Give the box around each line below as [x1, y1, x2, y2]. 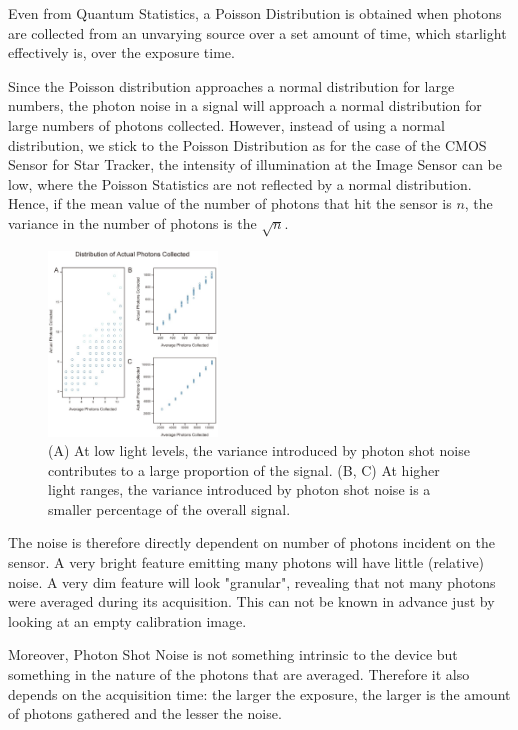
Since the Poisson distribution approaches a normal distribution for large [8, 75, 455, 96]
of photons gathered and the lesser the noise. [8, 703, 282, 724]
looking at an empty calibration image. [8, 610, 247, 631]
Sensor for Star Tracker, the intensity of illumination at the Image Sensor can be [8, 154, 502, 175]
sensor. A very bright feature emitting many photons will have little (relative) [8, 552, 485, 573]
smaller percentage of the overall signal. [48, 498, 291, 519]
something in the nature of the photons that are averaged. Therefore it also [8, 664, 470, 685]
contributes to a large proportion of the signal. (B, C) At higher [48, 459, 440, 480]
